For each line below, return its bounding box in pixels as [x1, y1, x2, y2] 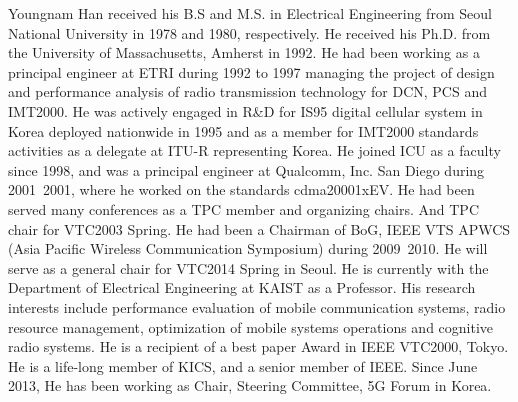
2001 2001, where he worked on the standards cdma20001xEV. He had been [8, 179, 475, 200]
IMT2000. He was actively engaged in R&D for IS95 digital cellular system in [8, 100, 483, 121]
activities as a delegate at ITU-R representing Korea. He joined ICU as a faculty [8, 140, 501, 161]
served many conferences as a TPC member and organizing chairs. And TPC [8, 198, 480, 219]
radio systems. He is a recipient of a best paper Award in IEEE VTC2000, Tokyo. [8, 336, 509, 357]
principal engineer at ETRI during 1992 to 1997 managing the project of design [8, 61, 495, 82]
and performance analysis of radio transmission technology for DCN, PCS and [8, 81, 487, 102]
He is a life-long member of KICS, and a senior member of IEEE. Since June [8, 355, 478, 376]
